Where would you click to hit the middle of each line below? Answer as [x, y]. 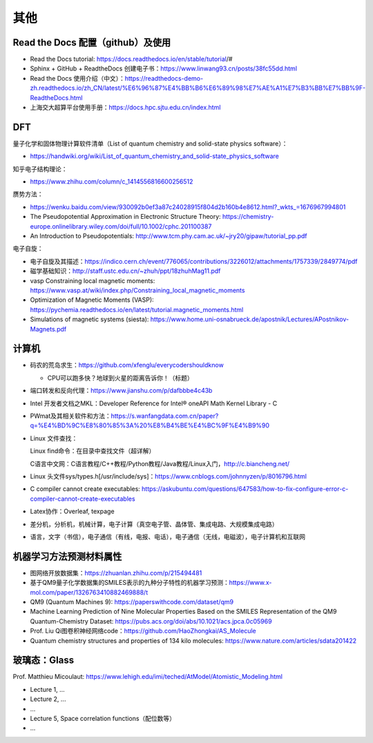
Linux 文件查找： [54, 438]
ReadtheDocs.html [56, 97]
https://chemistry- [248, 217]
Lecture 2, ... [48, 699]
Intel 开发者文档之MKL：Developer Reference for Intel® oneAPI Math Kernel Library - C [154, 403]
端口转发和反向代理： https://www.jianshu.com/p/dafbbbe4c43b [121, 391]
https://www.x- [250, 583]
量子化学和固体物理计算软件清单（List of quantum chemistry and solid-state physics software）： [150, 143]
